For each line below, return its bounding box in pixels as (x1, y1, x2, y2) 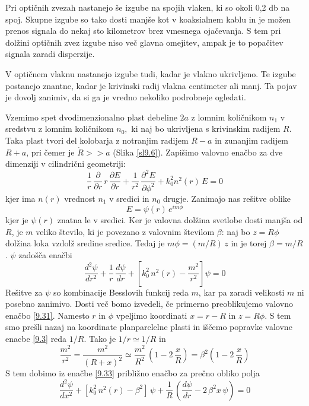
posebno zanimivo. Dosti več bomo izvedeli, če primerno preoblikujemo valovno (5, 297, 294, 310)
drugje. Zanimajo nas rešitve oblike (163, 192, 291, 204)
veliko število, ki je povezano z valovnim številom (36, 225, 215, 237)
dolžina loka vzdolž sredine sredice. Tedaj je (5, 237, 165, 249)
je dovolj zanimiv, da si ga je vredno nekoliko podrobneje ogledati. (5, 91, 246, 103)
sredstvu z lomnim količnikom (5, 122, 114, 135)
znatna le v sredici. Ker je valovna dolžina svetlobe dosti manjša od (57, 214, 303, 226)
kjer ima (5, 192, 36, 204)
